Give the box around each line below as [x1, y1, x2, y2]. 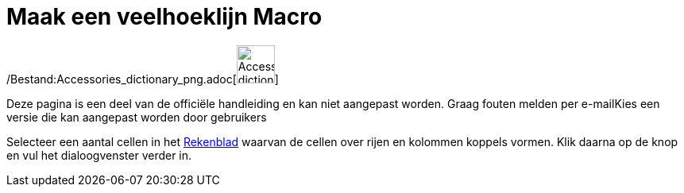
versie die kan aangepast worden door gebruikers [6, 110, 267, 124]
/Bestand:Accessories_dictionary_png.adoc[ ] [6, 71, 279, 86]
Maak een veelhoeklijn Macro [6, 3, 323, 30]
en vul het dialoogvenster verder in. [6, 148, 192, 162]
